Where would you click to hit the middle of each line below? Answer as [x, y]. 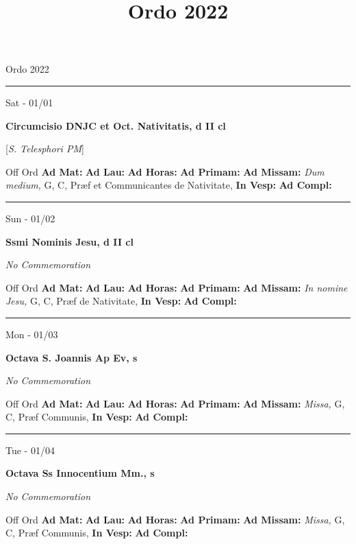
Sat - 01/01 [29, 102]
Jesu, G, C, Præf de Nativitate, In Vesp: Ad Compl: [121, 301]
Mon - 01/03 [32, 334]
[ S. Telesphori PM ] [45, 149]
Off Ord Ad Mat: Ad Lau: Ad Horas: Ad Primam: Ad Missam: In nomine [177, 287]
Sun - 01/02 [30, 218]
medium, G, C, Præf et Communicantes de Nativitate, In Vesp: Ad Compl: [169, 185]
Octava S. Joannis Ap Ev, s [72, 357]
